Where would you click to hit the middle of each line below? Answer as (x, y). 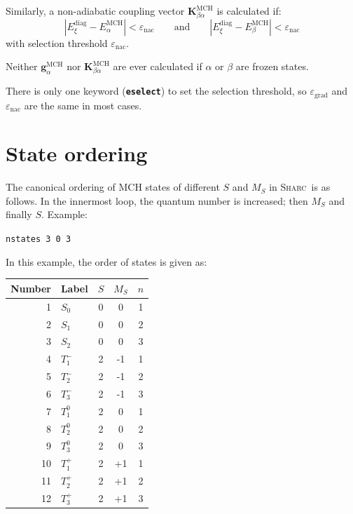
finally (19, 214)
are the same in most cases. (83, 105)
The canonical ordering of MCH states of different (113, 187)
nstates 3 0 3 (39, 239)
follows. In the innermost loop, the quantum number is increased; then (157, 200)
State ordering (77, 153)
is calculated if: (249, 11)
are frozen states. (272, 66)
